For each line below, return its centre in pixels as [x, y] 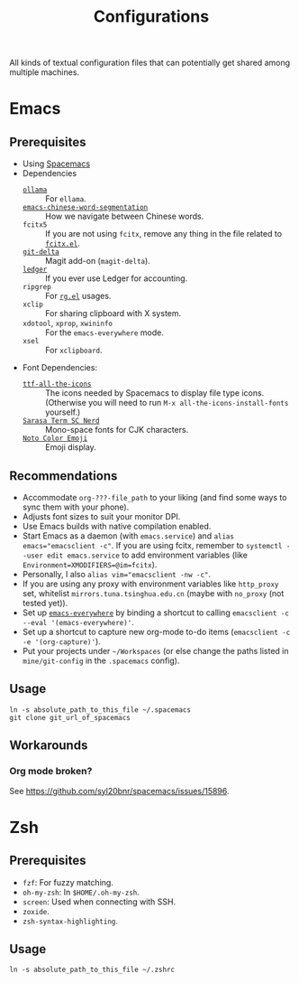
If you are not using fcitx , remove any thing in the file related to [163, 234]
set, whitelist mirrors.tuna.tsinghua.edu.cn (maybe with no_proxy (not [153, 593]
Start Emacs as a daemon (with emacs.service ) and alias [128, 536]
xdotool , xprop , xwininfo [67, 323]
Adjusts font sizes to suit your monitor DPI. [101, 516]
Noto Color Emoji [55, 439]
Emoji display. [70, 447]
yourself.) [63, 412]
